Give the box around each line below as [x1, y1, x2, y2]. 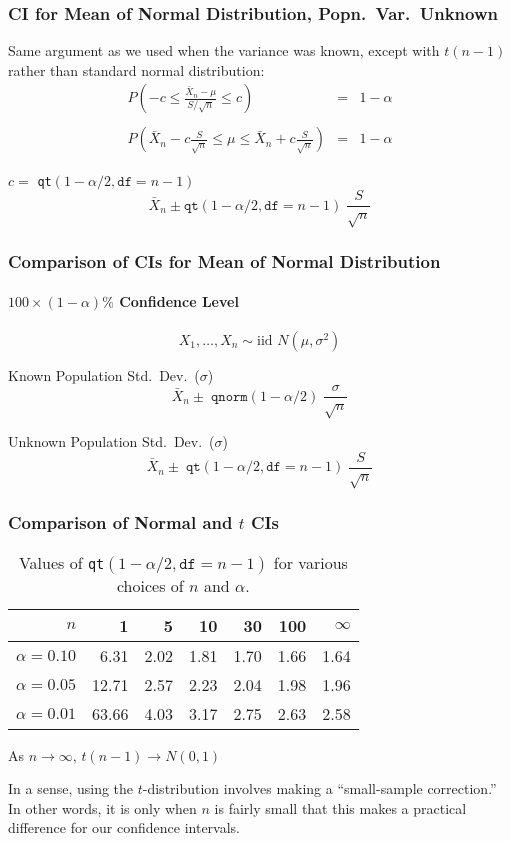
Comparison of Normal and [8, 510, 233, 535]
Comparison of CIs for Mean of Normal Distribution [8, 248, 441, 273]
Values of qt [18, 550, 105, 574]
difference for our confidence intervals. [8, 817, 241, 838]
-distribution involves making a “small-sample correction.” [142, 778, 497, 799]
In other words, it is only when [8, 797, 197, 818]
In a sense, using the [8, 778, 134, 799]
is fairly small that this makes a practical [214, 797, 467, 818]
